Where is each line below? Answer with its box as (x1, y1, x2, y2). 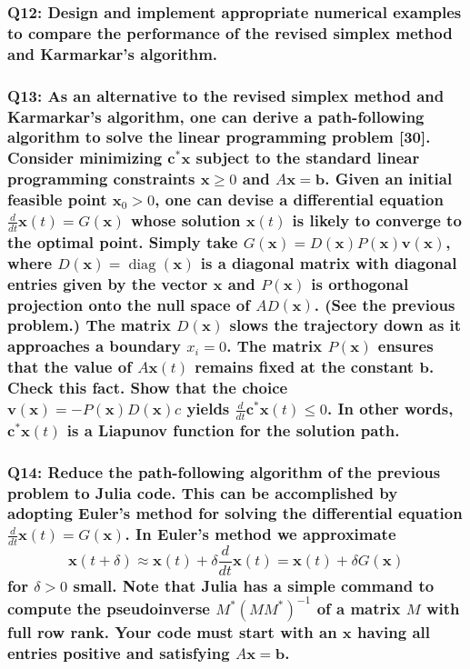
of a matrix (316, 597, 401, 620)
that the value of (7, 355, 132, 378)
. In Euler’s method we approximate (125, 523, 396, 545)
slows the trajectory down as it (229, 314, 462, 336)
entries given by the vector (7, 272, 208, 295)
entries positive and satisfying (7, 642, 230, 664)
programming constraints (7, 167, 195, 190)
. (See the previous (314, 293, 455, 315)
